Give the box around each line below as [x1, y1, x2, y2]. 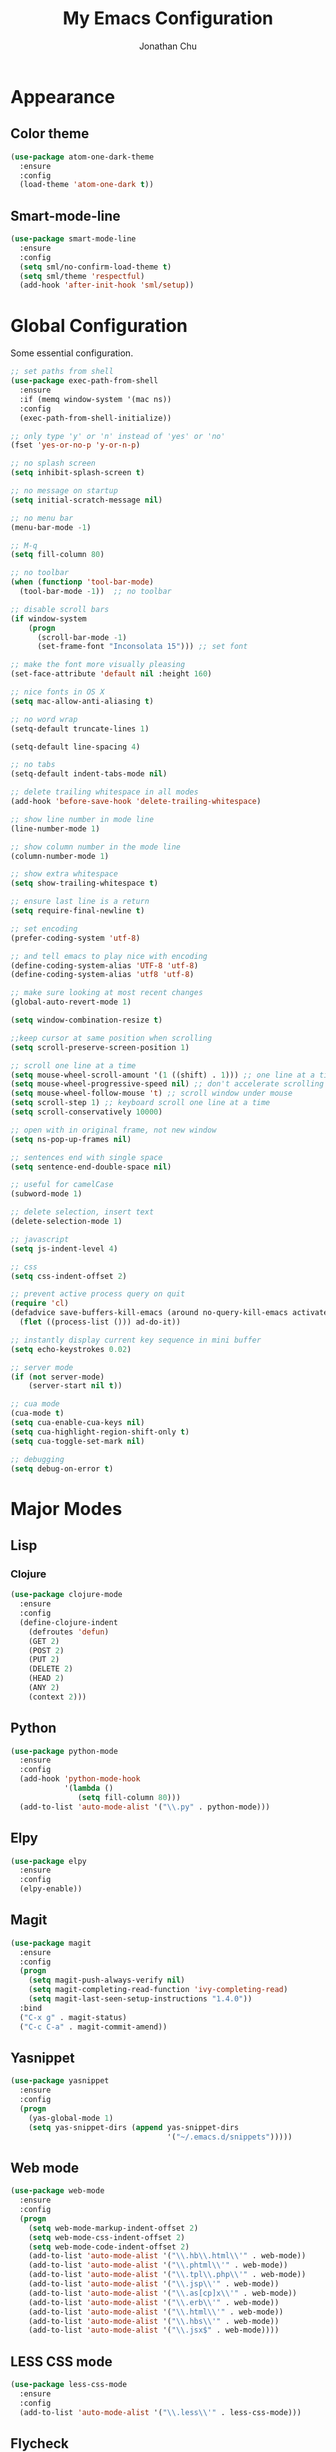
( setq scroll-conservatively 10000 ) [10, 1107, 163, 1117]
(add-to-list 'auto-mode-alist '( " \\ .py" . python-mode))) [19, 1802, 271, 1812]
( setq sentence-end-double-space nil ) [10, 1162, 172, 1172]
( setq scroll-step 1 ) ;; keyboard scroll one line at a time [10, 1098, 271, 1108]
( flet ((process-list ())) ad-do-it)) [19, 1317, 182, 1327]
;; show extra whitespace [10, 869, 118, 879]
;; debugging [10, 1454, 65, 1464]
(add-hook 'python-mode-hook [19, 1774, 141, 1784]
